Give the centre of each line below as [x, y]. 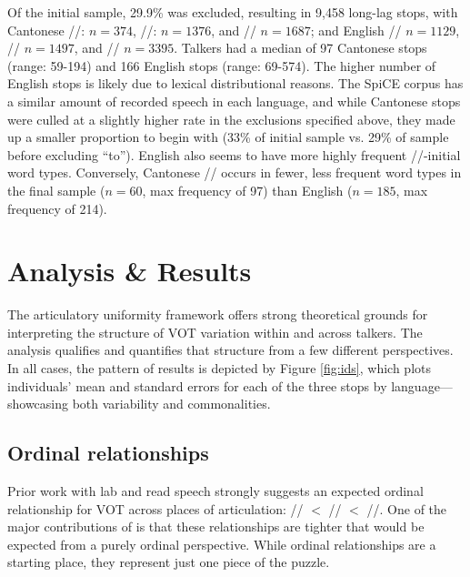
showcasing [38, 404]
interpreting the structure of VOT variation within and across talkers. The [215, 332]
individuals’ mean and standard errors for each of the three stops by [197, 385]
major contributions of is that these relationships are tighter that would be [216, 526]
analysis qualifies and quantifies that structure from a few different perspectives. [230, 350]
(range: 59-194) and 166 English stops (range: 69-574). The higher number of [222, 65]
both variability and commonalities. [171, 404]
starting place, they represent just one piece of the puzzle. [169, 562]
